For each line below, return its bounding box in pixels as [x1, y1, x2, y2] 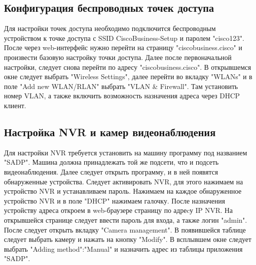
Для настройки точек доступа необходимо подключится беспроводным [4, 23, 216, 33]
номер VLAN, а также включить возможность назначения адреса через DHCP [4, 90, 240, 101]
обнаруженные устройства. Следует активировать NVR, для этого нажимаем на [4, 176, 243, 186]
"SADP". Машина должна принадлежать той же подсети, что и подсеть [4, 157, 219, 167]
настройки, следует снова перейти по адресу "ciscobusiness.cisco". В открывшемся [4, 61, 252, 72]
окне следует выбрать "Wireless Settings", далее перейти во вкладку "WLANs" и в [4, 71, 253, 82]
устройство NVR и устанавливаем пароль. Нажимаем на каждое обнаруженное [4, 186, 242, 196]
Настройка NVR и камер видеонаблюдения [4, 124, 216, 139]
